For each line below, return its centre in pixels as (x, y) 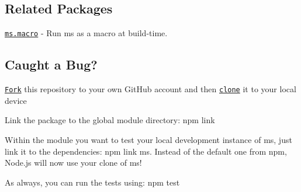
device (16, 100)
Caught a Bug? (51, 64)
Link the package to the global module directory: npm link (110, 120)
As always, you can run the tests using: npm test (92, 182)
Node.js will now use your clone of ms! (73, 163)
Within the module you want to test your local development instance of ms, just (148, 139)
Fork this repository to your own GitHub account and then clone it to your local (150, 89)
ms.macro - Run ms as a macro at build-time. (86, 33)
